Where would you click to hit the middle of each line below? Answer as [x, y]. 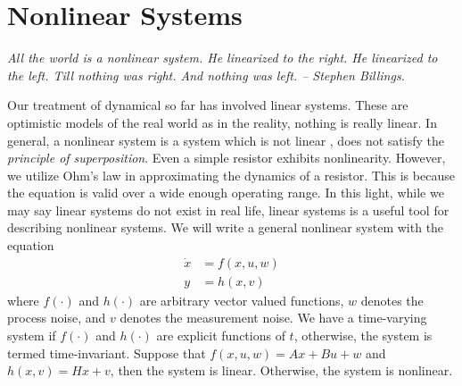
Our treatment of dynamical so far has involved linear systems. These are [208, 105]
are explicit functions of [221, 335]
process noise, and [57, 318]
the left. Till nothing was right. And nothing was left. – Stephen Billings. [206, 75]
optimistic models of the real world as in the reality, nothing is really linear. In [222, 122]
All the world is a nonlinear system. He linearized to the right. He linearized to [223, 58]
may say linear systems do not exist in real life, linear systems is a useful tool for [228, 210]
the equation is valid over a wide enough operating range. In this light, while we [226, 193]
